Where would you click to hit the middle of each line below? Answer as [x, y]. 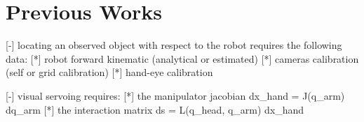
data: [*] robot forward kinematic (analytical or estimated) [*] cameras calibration [182, 58]
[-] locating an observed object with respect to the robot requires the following [174, 45]
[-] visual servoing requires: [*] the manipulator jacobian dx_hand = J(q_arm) [175, 95]
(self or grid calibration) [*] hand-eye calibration [109, 72]
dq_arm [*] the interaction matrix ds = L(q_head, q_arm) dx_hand [155, 109]
